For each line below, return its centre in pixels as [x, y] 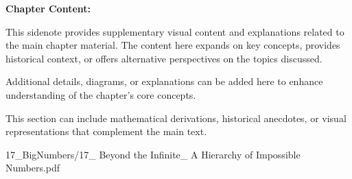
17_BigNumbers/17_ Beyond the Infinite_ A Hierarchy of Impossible [153, 154]
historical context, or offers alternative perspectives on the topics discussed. [164, 58]
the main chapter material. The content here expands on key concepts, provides [173, 45]
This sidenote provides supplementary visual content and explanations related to [175, 31]
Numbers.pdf [33, 168]
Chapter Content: [48, 8]
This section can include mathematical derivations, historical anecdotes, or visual [176, 118]
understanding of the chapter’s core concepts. [101, 94]
